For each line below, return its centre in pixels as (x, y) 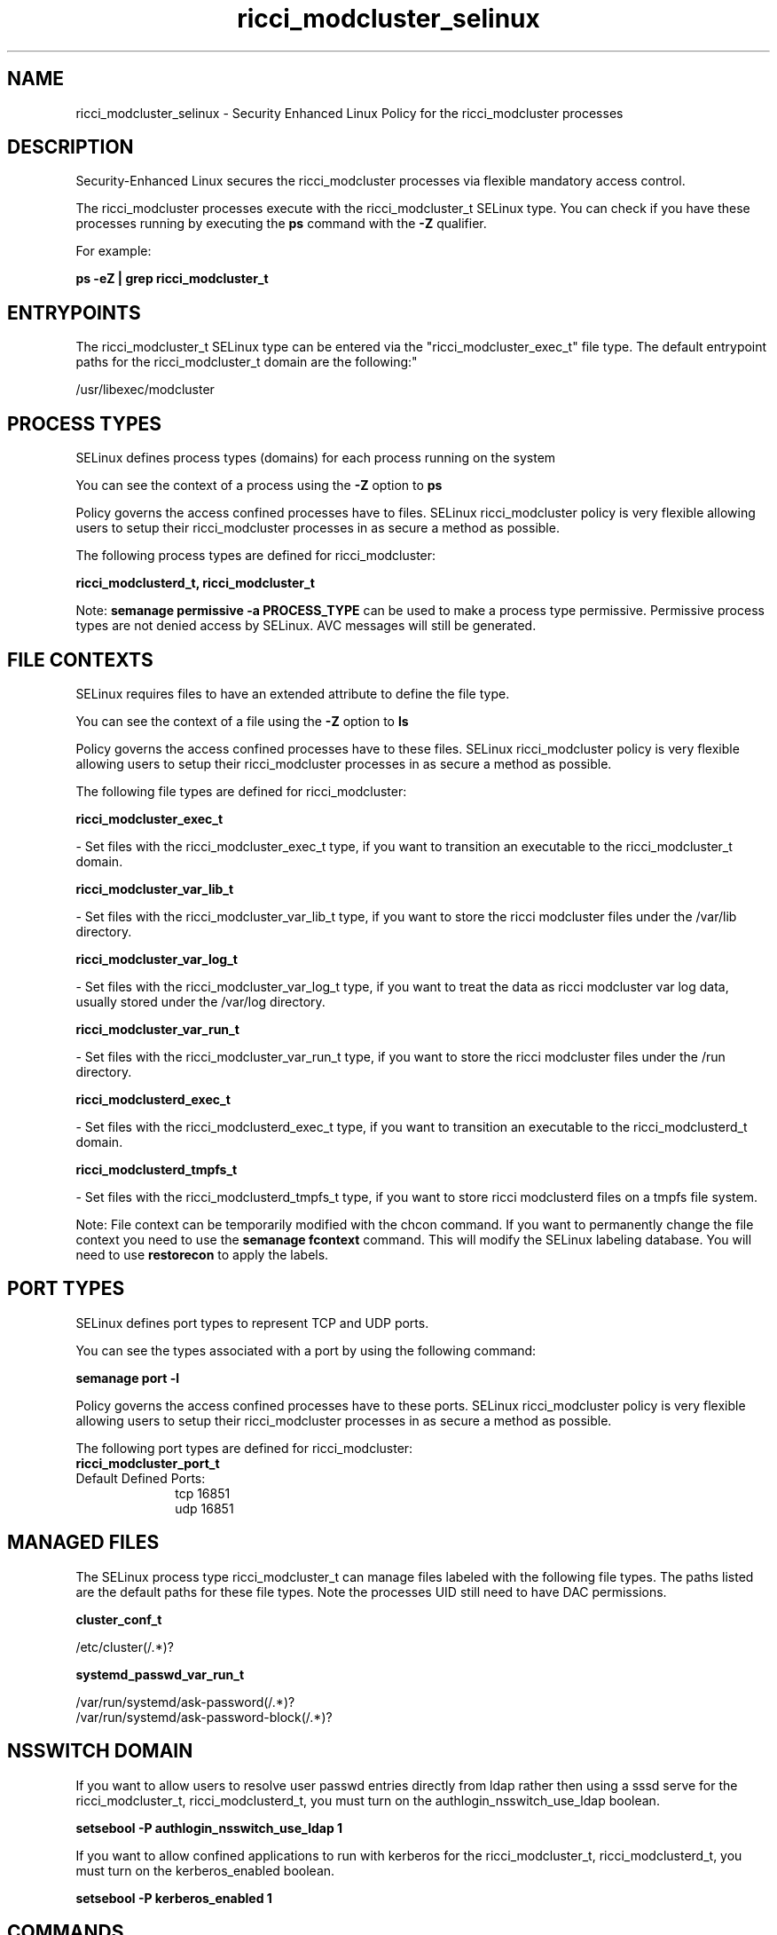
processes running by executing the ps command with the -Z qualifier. (281, 224)
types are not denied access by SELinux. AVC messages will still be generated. (306, 626)
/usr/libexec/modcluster (145, 390)
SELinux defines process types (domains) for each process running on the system (316, 458)
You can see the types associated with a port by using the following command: (306, 1350)
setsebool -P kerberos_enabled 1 (174, 1898)
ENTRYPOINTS (74, 312)
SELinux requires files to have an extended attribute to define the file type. (293, 693)
